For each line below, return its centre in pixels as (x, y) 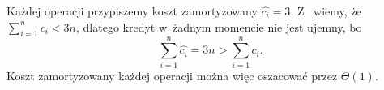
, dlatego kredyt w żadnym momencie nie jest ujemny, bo (219, 26)
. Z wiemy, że (326, 11)
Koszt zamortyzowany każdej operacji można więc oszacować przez (172, 75)
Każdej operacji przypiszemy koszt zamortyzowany (132, 11)
